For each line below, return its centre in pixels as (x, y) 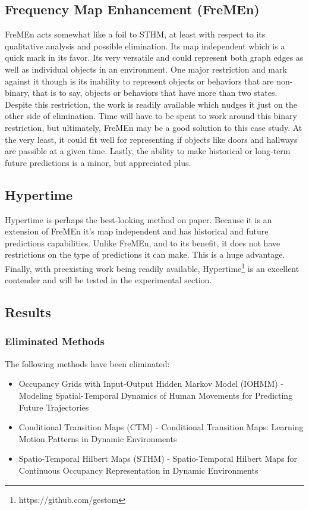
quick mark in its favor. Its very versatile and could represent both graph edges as (154, 57)
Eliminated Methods (55, 341)
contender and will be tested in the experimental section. (108, 280)
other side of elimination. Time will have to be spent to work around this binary (151, 116)
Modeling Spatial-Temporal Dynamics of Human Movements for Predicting (156, 395)
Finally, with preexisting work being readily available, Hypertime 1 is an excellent (152, 267)
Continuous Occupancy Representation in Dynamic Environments (138, 470)
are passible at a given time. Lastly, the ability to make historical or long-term (148, 151)
